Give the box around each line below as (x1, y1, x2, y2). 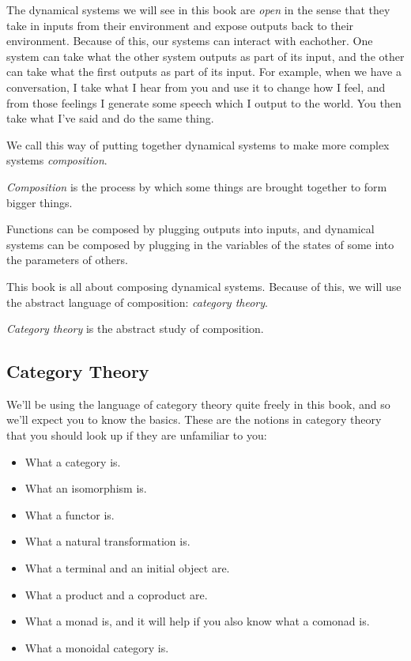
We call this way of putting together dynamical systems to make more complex (6, 136, 390, 153)
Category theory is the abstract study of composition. (6, 320, 264, 337)
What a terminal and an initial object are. (25, 560, 230, 576)
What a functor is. (25, 506, 115, 523)
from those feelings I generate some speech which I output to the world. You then (6, 94, 402, 111)
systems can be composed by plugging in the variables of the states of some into (6, 236, 394, 252)
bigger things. (6, 194, 73, 210)
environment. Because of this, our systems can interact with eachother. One (6, 32, 373, 49)
